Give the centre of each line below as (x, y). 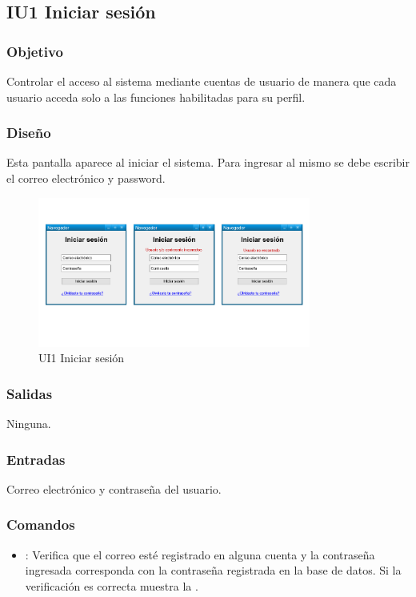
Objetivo (35, 51)
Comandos (41, 524)
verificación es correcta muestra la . (112, 585)
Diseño (29, 133)
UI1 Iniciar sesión (82, 358)
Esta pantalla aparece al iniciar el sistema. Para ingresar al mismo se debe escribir (208, 162)
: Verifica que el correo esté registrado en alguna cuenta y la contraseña (200, 554)
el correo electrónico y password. (86, 178)
